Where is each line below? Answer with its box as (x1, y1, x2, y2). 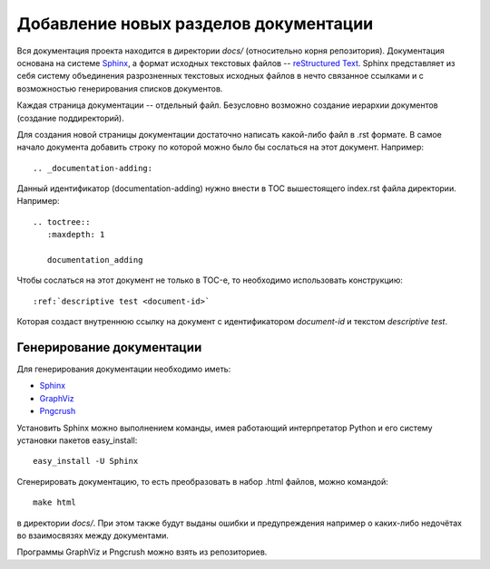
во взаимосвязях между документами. (16, 530, 170, 541)
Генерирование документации (16, 340, 202, 355)
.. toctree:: (33, 217, 91, 227)
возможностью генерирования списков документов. (16, 82, 223, 94)
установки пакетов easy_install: (16, 435, 138, 446)
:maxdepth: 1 (46, 229, 105, 240)
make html (33, 497, 76, 507)
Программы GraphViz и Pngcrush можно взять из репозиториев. (16, 546, 268, 557)
